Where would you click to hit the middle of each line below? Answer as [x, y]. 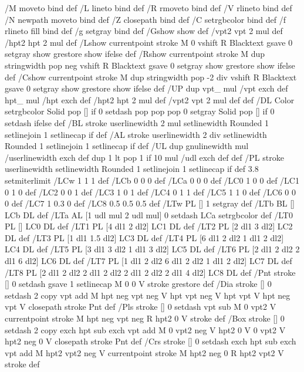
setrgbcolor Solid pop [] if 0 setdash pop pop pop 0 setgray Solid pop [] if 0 [140, 111]
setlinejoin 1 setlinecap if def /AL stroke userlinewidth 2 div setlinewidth [136, 134]
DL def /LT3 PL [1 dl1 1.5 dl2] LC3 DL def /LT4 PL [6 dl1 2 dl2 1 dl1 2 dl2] [144, 237]
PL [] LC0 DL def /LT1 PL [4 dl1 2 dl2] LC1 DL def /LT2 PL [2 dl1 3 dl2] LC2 [149, 226]
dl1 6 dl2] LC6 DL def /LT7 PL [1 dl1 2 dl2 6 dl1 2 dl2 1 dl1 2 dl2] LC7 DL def [148, 261]
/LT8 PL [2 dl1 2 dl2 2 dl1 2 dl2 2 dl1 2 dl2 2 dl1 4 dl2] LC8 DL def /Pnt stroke [150, 272]
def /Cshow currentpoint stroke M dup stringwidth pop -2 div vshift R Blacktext [151, 77]
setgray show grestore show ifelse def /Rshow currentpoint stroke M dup [135, 54]
